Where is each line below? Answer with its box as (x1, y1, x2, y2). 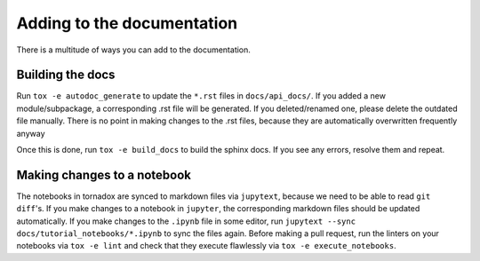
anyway (16, 128, 45, 138)
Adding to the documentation (16, 13, 238, 33)
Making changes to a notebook (16, 167, 191, 182)
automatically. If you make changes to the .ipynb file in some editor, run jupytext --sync (16, 216, 356, 226)
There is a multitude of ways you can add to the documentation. (16, 44, 251, 55)
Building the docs (16, 67, 116, 83)
